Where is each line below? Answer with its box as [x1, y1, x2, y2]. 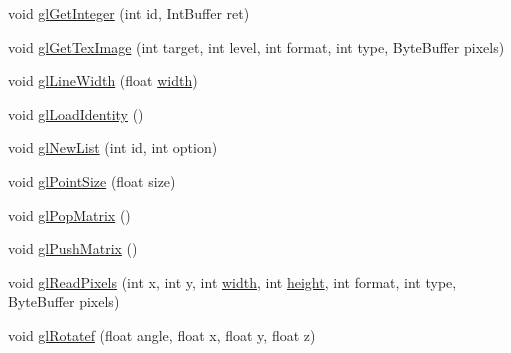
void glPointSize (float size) [8, 170, 176, 191]
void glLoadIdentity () [8, 103, 144, 124]
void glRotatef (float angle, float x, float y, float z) [8, 324, 316, 345]
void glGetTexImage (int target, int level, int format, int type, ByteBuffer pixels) [8, 36, 505, 57]
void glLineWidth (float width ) [8, 70, 198, 91]
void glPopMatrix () [8, 204, 131, 225]
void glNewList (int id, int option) [8, 137, 218, 158]
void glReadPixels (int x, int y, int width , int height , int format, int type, [8, 271, 457, 292]
